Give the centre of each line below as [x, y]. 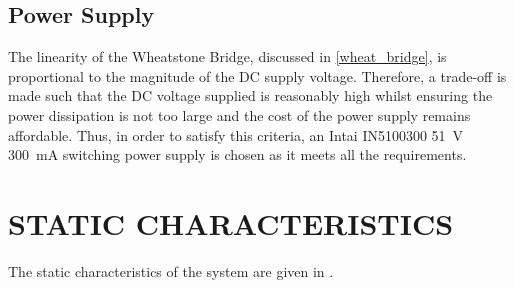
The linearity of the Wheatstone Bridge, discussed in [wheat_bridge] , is [227, 56]
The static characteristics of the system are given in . [171, 270]
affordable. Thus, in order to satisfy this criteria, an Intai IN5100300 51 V [236, 134]
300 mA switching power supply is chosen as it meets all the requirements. [237, 154]
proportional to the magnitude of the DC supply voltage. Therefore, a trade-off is [257, 75]
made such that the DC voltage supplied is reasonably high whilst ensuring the [250, 95]
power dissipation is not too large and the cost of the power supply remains [239, 114]
